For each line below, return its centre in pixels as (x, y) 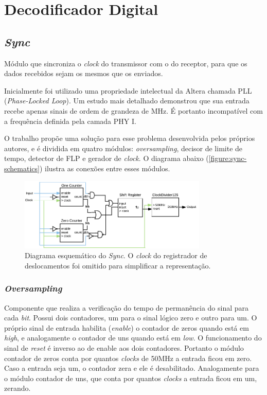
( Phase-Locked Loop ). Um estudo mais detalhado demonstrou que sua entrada (127, 101)
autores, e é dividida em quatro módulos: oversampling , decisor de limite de (123, 148)
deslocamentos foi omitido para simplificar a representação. (118, 265)
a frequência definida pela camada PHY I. (70, 121)
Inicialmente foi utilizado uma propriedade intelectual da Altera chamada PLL (128, 90)
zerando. (17, 388)
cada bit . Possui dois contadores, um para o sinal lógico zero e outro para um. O (131, 318)
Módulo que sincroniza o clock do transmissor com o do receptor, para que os (126, 63)
